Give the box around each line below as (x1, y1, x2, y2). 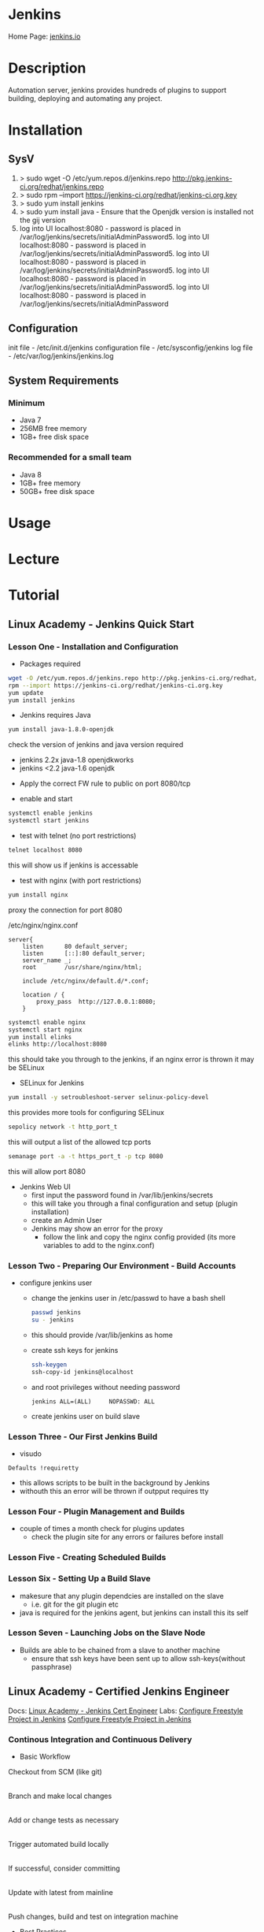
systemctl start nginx (8, 1026, 82, 1034)
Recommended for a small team (8, 451, 132, 463)
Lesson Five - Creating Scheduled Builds (8, 1552, 167, 1563)
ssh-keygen (31, 1361, 68, 1369)
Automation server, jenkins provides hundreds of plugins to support (8, 85, 227, 95)
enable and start (19, 794, 73, 804)
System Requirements (8, 374, 119, 388)
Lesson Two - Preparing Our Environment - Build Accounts (8, 1260, 236, 1271)
